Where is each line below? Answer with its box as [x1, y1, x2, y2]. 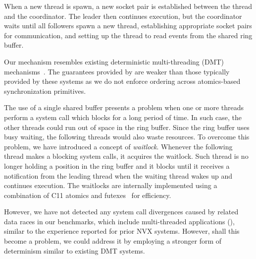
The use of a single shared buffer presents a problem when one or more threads [4, 102, 244, 113]
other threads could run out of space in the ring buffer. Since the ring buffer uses [4, 122, 250, 132]
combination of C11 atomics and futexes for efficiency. [4, 190, 171, 200]
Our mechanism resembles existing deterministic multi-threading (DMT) [4, 56, 224, 66]
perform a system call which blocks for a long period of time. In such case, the [4, 112, 242, 122]
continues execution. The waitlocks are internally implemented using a [4, 180, 217, 191]
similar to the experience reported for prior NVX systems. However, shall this [4, 226, 240, 236]
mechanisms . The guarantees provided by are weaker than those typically [4, 66, 230, 76]
